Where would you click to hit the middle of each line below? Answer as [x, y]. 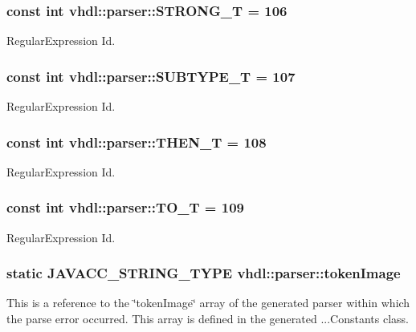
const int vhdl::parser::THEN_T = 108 [137, 142]
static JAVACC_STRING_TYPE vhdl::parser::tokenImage [204, 273]
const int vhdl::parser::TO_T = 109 [125, 207]
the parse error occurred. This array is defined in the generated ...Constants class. [208, 319]
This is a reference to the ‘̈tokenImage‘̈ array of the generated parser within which [208, 303]
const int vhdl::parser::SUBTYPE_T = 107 [151, 76]
